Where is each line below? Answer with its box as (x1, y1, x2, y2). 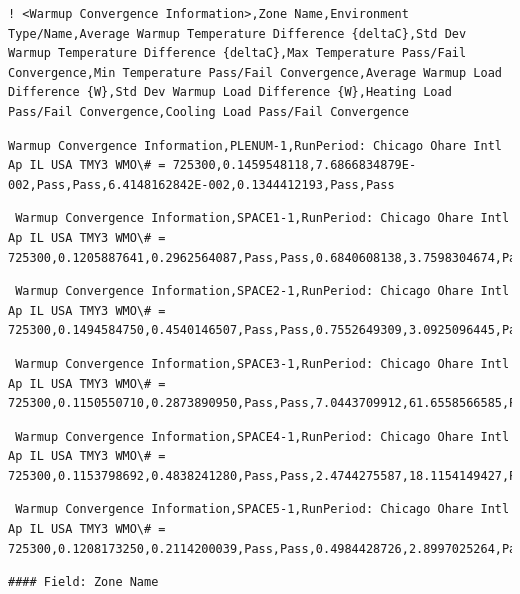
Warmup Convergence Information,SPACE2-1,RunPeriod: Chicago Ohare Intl (15, 284, 510, 299)
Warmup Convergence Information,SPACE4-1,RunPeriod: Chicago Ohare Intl (15, 429, 510, 444)
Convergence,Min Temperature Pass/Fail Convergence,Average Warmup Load (8, 65, 502, 80)
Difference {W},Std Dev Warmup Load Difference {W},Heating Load (8, 85, 452, 100)
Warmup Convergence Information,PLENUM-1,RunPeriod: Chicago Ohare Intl (8, 138, 502, 153)
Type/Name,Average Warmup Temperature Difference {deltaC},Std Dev (8, 26, 467, 41)
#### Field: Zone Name (8, 575, 159, 590)
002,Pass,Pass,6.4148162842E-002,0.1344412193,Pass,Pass (8, 177, 395, 192)
